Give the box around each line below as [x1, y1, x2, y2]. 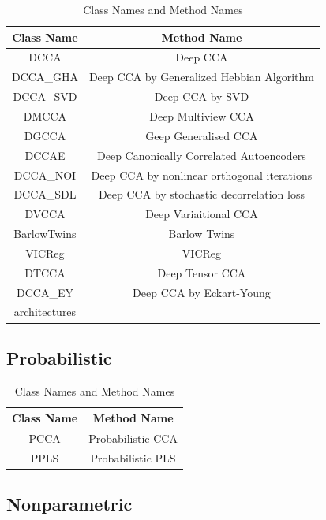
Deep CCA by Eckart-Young [133, 284, 271, 300]
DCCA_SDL [13, 186, 77, 202]
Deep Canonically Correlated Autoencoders [97, 147, 306, 163]
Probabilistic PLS [90, 449, 176, 466]
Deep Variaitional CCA [145, 206, 258, 222]
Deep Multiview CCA [149, 107, 254, 124]
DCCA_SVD [13, 88, 77, 105]
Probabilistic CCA [88, 430, 178, 447]
